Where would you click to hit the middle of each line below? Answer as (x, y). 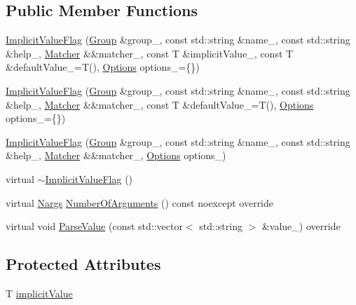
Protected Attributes (83, 264)
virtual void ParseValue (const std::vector (94, 226)
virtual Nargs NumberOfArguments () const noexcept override (140, 202)
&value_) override (301, 226)
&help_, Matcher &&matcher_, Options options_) (116, 155)
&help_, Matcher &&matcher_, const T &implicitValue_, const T (150, 53)
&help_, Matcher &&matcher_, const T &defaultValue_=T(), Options (160, 104)
